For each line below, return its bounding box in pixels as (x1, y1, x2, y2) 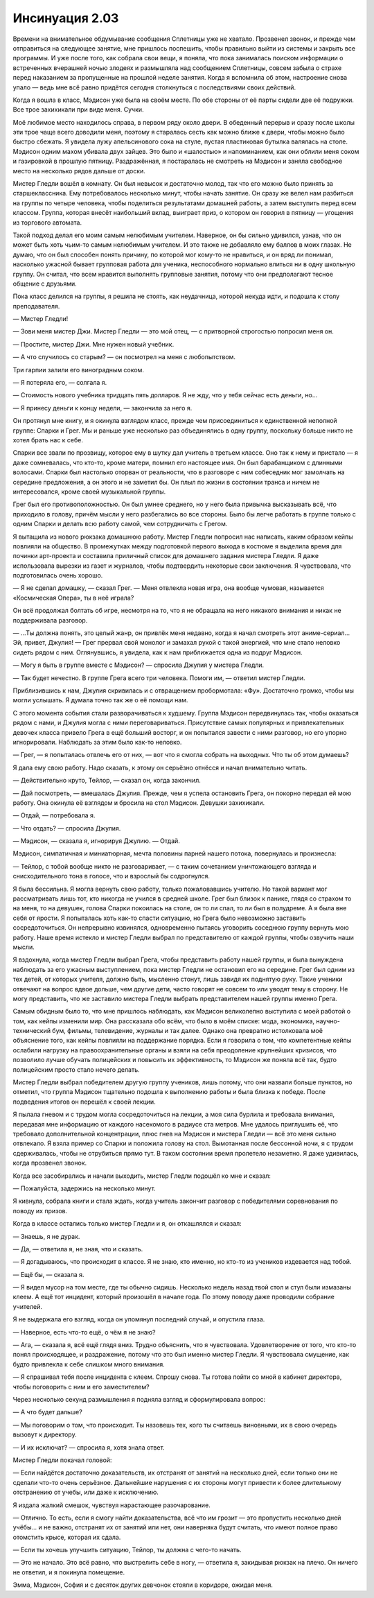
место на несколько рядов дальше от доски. (12, 166, 145, 175)
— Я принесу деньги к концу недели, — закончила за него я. (12, 403, 193, 412)
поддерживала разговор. (12, 616, 88, 624)
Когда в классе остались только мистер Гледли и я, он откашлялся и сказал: (12, 1219, 242, 1228)
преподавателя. (12, 302, 60, 310)
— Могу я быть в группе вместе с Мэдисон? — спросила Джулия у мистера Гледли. (12, 661, 265, 669)
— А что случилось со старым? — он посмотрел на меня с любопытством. (12, 353, 235, 361)
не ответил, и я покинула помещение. (12, 1567, 125, 1577)
